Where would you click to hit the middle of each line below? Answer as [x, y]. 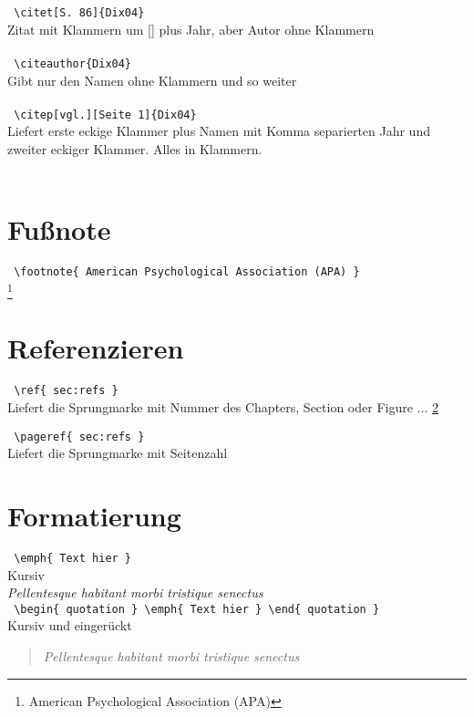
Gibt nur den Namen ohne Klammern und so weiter [152, 80]
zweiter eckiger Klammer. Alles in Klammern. [135, 148]
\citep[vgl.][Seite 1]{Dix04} [105, 114]
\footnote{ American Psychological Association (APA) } [187, 272]
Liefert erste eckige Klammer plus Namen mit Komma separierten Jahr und [219, 131]
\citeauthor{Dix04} [73, 63]
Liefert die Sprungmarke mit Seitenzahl [118, 453]
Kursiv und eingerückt [70, 625]
